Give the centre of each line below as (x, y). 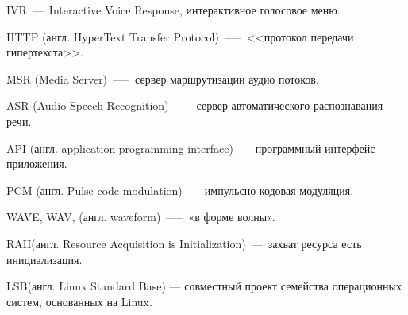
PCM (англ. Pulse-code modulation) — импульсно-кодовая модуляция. (180, 190)
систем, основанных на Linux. (79, 301)
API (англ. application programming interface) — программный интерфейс (191, 148)
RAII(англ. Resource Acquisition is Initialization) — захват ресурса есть (184, 243)
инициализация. (44, 259)
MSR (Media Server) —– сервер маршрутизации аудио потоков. (163, 78)
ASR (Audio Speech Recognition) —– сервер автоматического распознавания (195, 105)
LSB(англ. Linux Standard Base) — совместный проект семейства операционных (204, 286)
